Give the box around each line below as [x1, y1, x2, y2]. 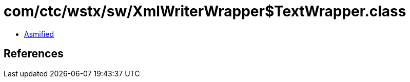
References [4, 47, 64, 60]
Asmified [24, 29, 54, 38]
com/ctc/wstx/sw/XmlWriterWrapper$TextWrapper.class [4, 3, 406, 20]
